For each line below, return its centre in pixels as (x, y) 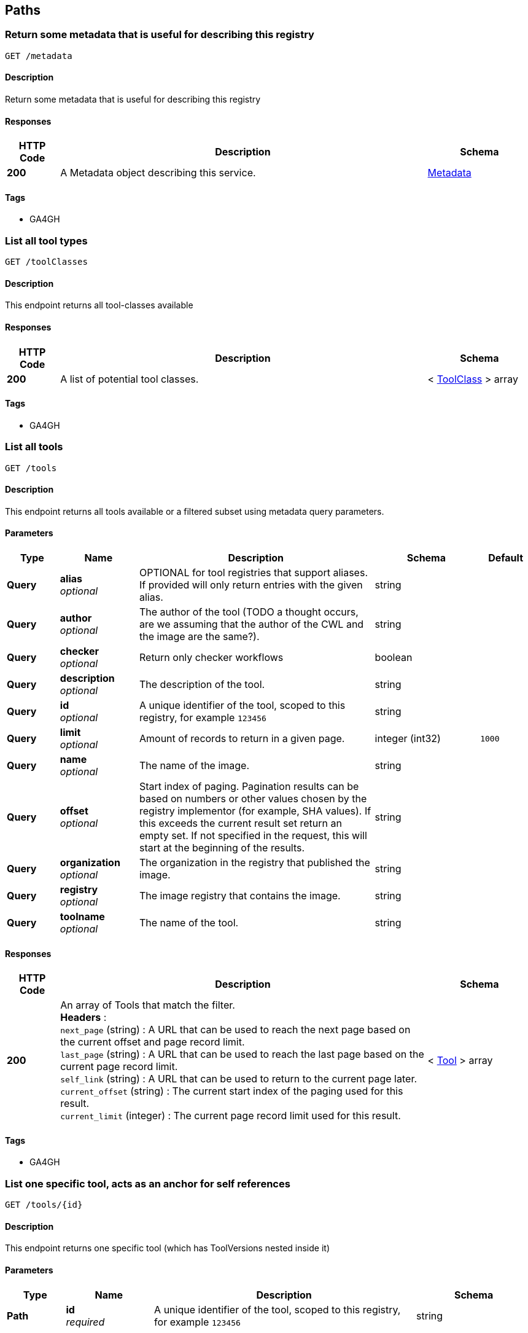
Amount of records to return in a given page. (242, 739)
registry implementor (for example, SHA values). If (255, 811)
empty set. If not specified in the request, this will (253, 836)
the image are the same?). (199, 637)
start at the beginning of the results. (222, 848)
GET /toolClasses (46, 262)
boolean (394, 658)
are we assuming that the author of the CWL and (251, 624)
